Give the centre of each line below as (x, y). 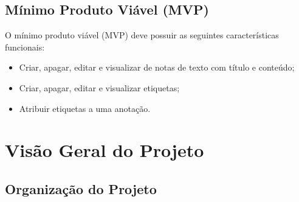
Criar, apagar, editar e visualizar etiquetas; (99, 87)
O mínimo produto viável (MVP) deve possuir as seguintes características (142, 35)
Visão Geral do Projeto (105, 150)
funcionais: (25, 47)
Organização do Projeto (81, 188)
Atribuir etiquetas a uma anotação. (85, 108)
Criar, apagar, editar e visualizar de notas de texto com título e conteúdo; (157, 67)
